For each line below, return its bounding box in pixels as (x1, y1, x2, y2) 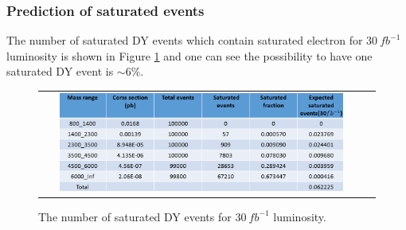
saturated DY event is (6, 63, 114, 80)
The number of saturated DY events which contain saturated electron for (6, 32, 363, 49)
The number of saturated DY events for (38, 208, 232, 224)
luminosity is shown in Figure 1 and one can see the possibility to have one (6, 47, 373, 64)
